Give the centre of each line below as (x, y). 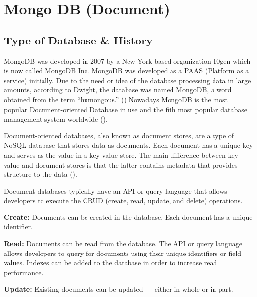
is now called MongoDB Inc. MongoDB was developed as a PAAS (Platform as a (127, 70)
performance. (24, 272)
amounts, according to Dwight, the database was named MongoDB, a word (118, 90)
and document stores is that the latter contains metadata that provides (130, 164)
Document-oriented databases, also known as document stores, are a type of (119, 135)
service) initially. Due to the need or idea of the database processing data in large (128, 80)
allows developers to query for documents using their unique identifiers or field (123, 253)
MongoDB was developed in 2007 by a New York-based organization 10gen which (127, 61)
